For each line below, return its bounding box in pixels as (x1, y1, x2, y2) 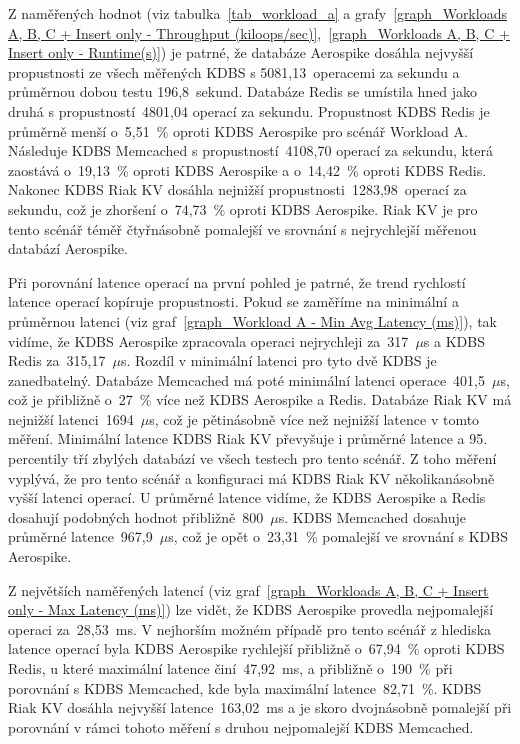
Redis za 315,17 (8, 350, 106, 371)
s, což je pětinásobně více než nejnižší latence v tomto (149, 408, 480, 429)
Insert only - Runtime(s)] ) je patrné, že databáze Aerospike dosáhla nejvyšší (8, 42, 474, 63)
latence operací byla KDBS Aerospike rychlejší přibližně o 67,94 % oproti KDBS (8, 638, 505, 659)
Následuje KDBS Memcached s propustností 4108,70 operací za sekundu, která (8, 140, 494, 161)
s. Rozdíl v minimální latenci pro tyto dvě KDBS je (120, 350, 437, 371)
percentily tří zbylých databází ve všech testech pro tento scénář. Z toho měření (8, 448, 497, 469)
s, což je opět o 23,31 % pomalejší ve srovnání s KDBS (168, 526, 509, 547)
